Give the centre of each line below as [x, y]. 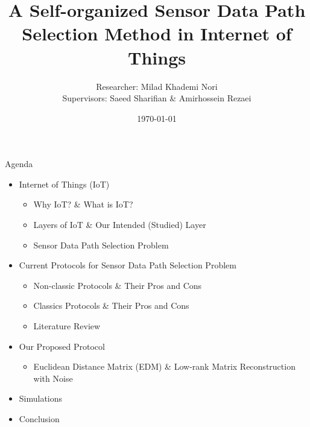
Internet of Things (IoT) [64, 184]
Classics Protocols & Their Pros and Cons [111, 305]
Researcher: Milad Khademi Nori [157, 86]
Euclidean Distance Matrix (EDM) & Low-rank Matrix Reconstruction [164, 366]
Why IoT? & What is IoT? [83, 204]
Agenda [19, 164]
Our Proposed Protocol [62, 346]
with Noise [53, 378]
